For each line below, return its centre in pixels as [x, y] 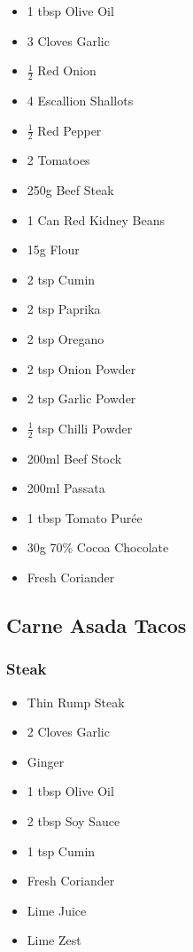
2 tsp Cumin [61, 279]
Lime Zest [54, 940]
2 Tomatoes [58, 160]
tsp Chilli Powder [85, 428]
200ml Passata [66, 488]
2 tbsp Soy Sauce [73, 820]
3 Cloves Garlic [68, 40]
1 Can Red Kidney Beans [96, 219]
